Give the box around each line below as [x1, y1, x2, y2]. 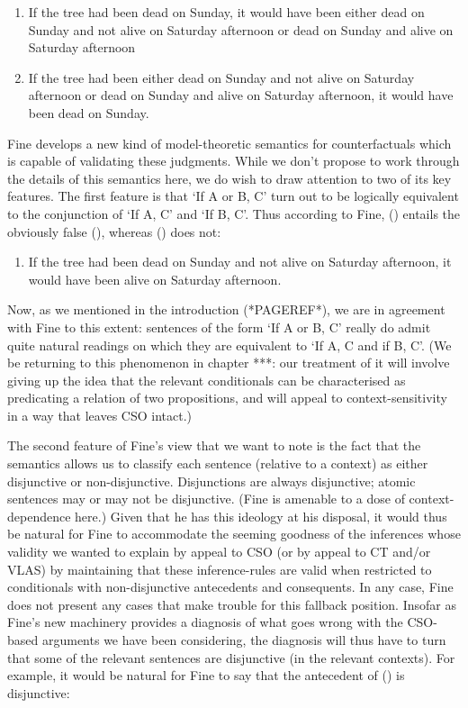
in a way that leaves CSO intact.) [7, 405, 193, 424]
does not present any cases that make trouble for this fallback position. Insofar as [7, 595, 456, 613]
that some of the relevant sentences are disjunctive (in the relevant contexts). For [7, 648, 455, 667]
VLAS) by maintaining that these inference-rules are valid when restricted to [7, 559, 432, 578]
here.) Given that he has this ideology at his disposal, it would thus [75, 506, 447, 525]
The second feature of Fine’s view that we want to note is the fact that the [7, 436, 421, 455]
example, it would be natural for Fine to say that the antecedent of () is [7, 666, 405, 685]
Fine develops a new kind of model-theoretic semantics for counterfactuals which [7, 133, 452, 152]
